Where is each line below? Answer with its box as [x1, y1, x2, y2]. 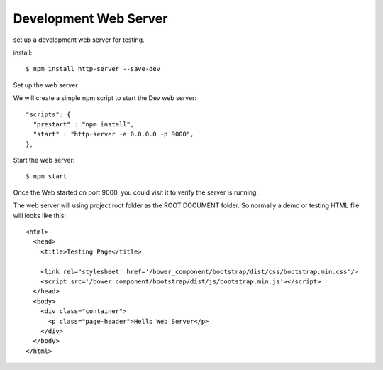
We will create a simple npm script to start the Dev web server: [13, 94, 197, 102]
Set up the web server [13, 80, 78, 89]
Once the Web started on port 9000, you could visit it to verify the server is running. [13, 188, 259, 197]
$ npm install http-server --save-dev [26, 65, 161, 73]
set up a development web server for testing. [13, 36, 145, 44]
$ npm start [26, 173, 67, 180]
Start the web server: [13, 156, 75, 165]
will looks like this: [13, 211, 67, 219]
